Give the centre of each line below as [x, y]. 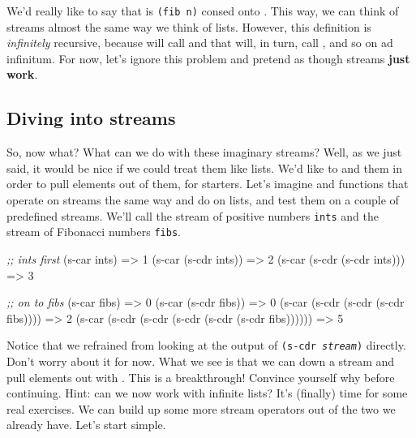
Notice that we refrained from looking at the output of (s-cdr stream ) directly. [206, 345]
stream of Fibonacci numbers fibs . [94, 232]
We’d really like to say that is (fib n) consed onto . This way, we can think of [203, 11]
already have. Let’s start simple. [86, 425]
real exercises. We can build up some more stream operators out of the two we [201, 408]
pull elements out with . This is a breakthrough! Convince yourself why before [201, 377]
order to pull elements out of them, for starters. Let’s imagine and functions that [208, 184]
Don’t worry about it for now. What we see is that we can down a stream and [201, 361]
